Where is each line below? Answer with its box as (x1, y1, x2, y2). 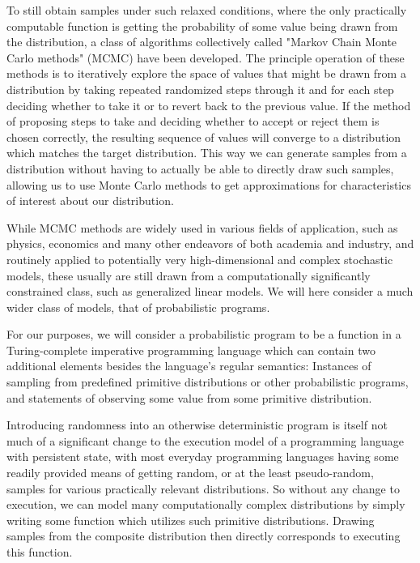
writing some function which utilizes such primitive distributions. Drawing (6, 511, 375, 528)
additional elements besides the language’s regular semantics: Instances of (6, 357, 371, 374)
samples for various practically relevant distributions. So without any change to (6, 480, 400, 497)
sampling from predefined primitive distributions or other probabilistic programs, (6, 373, 409, 390)
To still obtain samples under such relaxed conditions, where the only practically (6, 2, 407, 18)
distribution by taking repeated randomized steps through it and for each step (6, 80, 394, 97)
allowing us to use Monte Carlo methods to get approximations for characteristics (6, 176, 411, 193)
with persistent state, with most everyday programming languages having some (6, 448, 399, 465)
